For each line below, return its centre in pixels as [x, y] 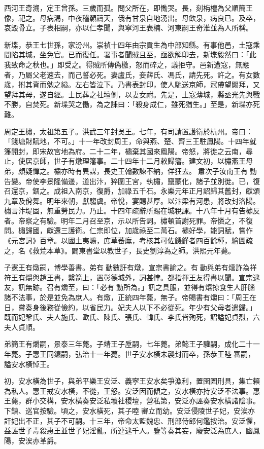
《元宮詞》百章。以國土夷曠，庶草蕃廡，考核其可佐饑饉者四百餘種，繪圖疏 [128, 240]
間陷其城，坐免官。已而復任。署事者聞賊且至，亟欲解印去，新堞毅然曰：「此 [130, 54]
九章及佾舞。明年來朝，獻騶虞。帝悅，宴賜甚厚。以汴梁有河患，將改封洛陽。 [132, 200]
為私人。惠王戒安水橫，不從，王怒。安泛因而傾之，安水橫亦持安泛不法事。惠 [132, 390]
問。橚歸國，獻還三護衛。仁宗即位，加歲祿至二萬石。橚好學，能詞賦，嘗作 [128, 230]
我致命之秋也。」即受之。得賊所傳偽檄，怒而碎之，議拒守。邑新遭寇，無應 [127, 64]
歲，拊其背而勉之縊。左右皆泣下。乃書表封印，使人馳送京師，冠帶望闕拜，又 [132, 84]
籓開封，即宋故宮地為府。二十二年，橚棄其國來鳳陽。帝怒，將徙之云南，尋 [128, 151]
